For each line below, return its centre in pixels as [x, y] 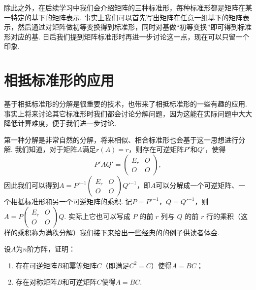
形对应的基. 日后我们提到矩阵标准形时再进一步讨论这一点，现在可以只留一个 [127, 36]
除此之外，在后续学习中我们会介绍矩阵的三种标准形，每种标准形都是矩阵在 [125, 7]
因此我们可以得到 [32, 185]
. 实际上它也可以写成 [97, 216]
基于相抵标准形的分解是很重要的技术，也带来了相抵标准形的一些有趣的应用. [126, 104]
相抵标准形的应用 [59, 80]
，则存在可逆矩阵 [156, 149]
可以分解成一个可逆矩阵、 [197, 185]
